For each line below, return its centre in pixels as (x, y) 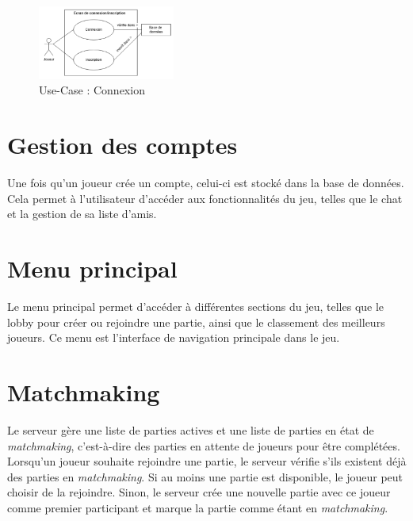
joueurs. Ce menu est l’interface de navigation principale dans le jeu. (174, 337)
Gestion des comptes (122, 145)
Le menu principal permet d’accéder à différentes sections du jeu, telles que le (196, 306)
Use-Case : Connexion (92, 90)
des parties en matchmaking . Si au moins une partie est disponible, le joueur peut (205, 476)
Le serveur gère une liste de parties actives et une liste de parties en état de (191, 430)
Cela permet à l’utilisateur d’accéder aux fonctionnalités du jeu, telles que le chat (205, 198)
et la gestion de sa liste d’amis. (82, 214)
